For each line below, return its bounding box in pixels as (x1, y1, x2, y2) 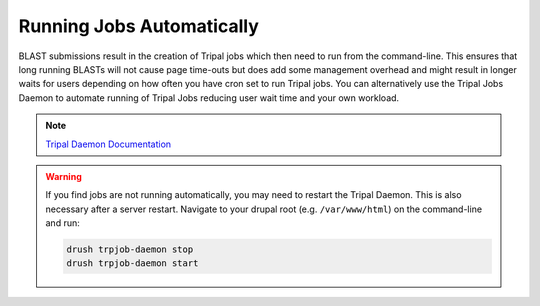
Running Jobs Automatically (18, 15, 259, 37)
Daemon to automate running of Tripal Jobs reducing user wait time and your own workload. (18, 91, 400, 104)
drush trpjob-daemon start (66, 258, 199, 269)
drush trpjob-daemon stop (66, 244, 194, 255)
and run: (45, 217, 80, 229)
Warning (45, 170, 82, 182)
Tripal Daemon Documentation (45, 138, 172, 150)
